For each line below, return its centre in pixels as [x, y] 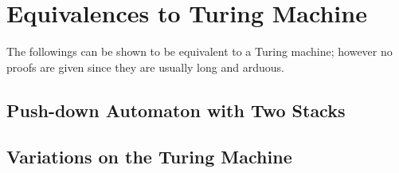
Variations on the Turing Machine [149, 157]
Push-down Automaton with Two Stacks [176, 110]
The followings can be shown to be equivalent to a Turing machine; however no [199, 51]
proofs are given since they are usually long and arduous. [145, 67]
